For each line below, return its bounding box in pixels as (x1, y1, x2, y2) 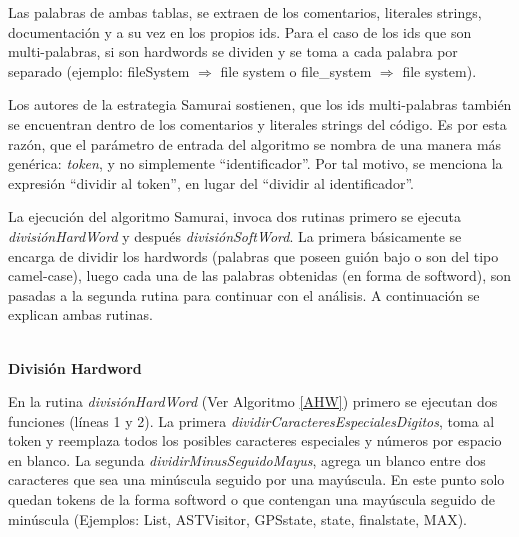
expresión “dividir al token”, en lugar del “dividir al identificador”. (8, 172, 414, 193)
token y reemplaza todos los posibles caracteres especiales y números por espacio (8, 430, 502, 451)
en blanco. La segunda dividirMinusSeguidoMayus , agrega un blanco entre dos (8, 449, 486, 470)
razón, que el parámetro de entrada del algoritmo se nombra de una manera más (8, 133, 502, 154)
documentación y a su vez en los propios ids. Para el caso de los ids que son (8, 21, 472, 42)
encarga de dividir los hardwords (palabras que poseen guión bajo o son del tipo (8, 245, 499, 266)
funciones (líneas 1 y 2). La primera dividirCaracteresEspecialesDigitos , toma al (8, 410, 495, 431)
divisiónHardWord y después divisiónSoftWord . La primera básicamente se (8, 225, 462, 246)
